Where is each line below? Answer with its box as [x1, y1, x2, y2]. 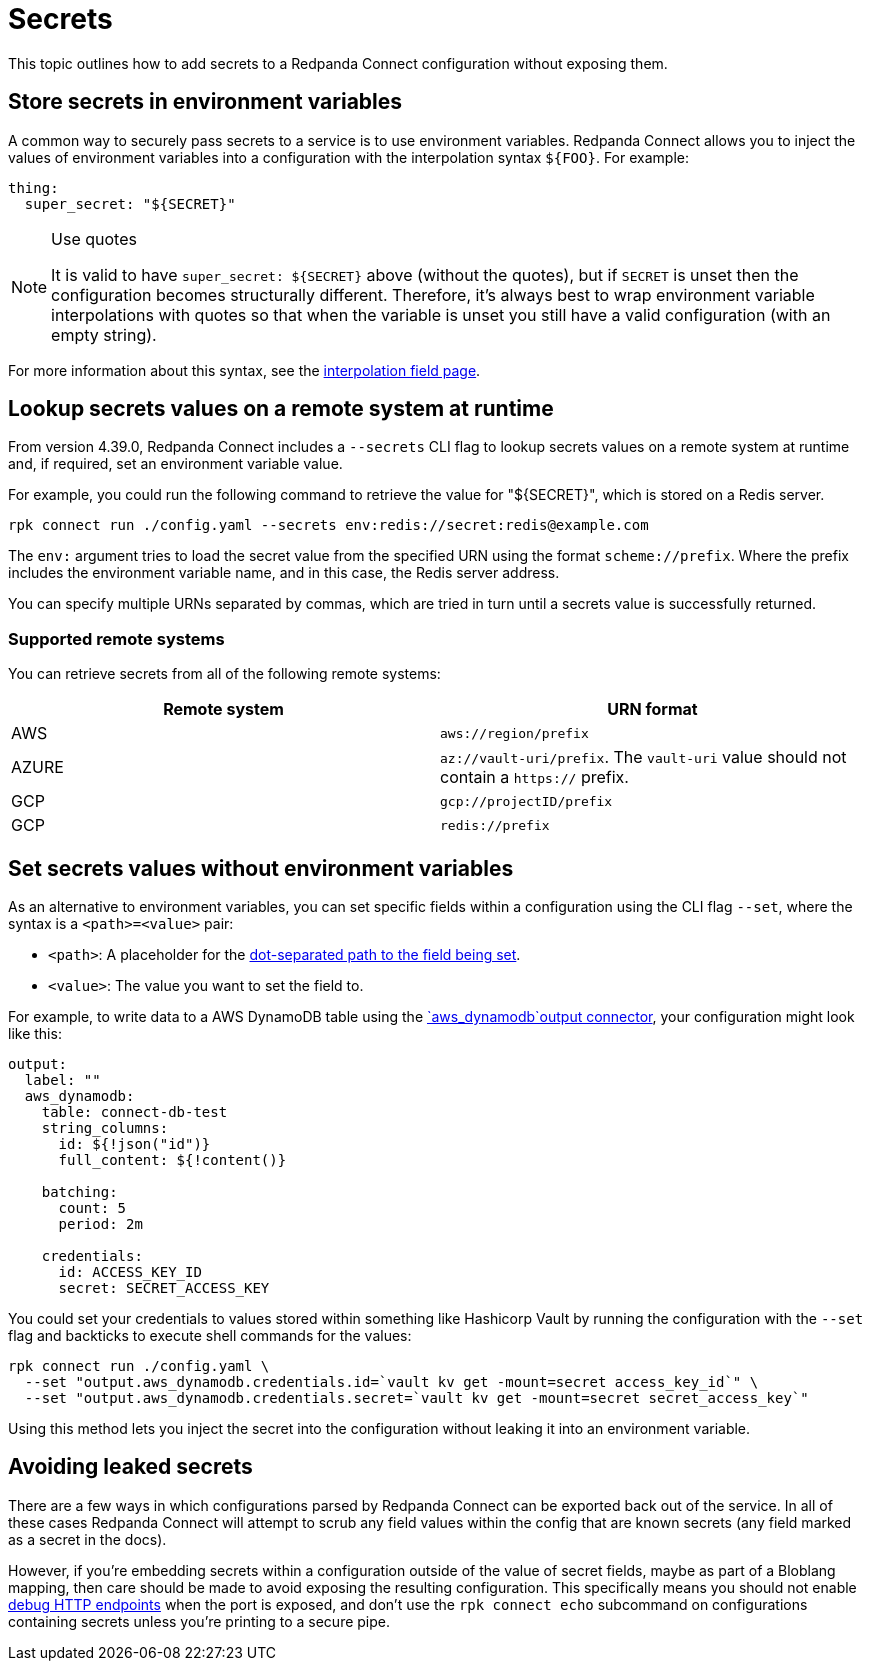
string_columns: [41, 1120, 169, 1137]
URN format [607, 699, 698, 720]
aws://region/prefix [440, 725, 589, 741]
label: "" [24, 1072, 101, 1089]
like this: [8, 1025, 62, 1043]
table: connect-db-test [41, 1104, 228, 1121]
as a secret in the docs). [8, 1530, 167, 1548]
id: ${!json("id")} [58, 1136, 211, 1153]
